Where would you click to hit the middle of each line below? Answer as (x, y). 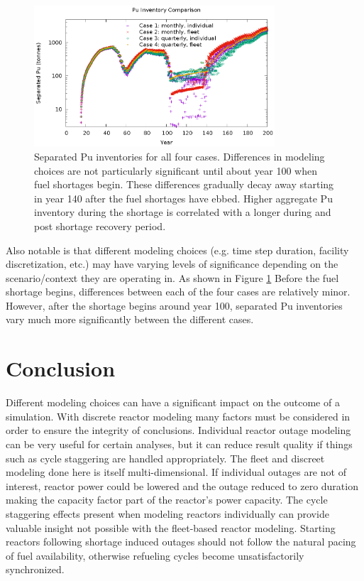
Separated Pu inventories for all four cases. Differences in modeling (180, 156)
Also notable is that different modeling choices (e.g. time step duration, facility (177, 250)
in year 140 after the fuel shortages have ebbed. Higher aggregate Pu (183, 198)
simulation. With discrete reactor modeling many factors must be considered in (178, 416)
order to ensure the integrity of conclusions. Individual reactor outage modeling (178, 430)
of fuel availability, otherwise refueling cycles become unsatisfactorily (155, 555)
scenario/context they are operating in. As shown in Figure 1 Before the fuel (172, 277)
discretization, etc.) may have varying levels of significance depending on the (172, 264)
